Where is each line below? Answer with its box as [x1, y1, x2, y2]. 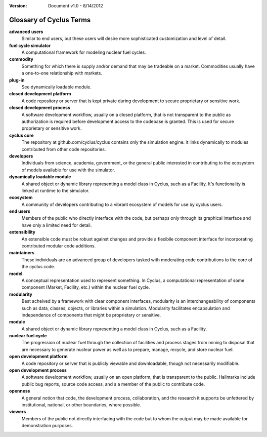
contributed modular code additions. [21, 243, 96, 249]
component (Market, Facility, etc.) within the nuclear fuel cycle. [21, 284, 150, 290]
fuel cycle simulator [9, 42, 51, 48]
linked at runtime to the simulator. [21, 188, 90, 194]
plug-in [9, 77, 25, 83]
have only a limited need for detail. [21, 222, 92, 228]
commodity [9, 56, 34, 62]
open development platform [9, 354, 68, 359]
